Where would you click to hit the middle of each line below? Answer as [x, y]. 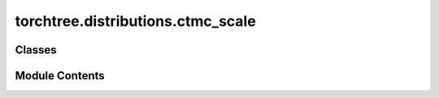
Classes [36, 50]
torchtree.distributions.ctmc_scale [135, 21]
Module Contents [60, 76]
